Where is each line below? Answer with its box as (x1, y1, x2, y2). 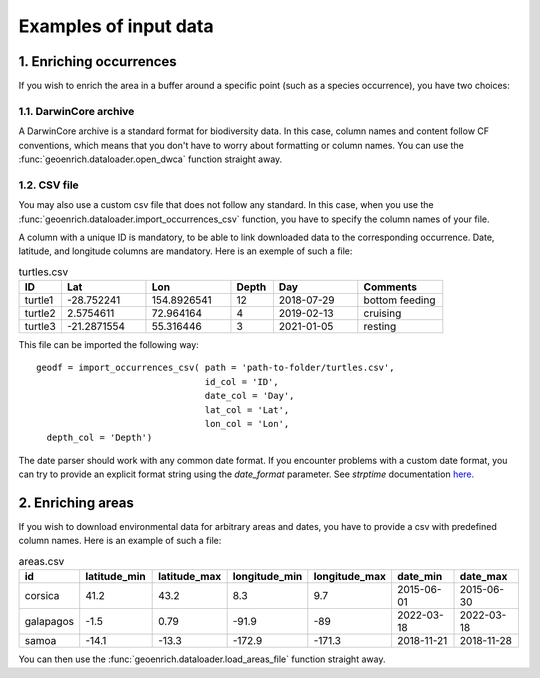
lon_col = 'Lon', (204, 418, 290, 430)
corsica (24, 589, 60, 603)
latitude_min (85, 570, 146, 584)
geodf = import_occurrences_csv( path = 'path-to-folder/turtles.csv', (36, 362, 395, 374)
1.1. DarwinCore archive (18, 104, 135, 118)
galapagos (24, 615, 75, 629)
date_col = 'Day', (204, 390, 295, 402)
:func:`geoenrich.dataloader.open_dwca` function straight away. (18, 153, 283, 165)
